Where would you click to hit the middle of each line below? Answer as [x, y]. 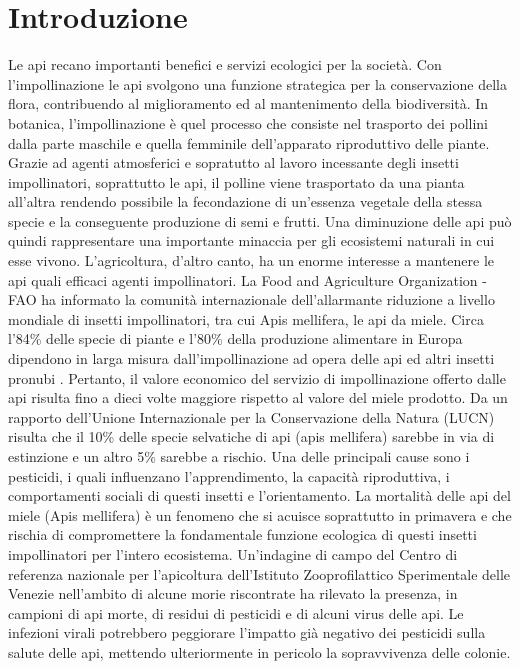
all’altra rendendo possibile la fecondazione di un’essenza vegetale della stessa [245, 201]
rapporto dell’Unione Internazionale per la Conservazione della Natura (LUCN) [251, 416]
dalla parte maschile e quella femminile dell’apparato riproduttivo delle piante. [249, 142]
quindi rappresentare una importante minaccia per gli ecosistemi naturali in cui [251, 240]
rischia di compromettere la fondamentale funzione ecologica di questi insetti [242, 534]
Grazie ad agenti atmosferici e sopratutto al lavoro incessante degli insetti [233, 162]
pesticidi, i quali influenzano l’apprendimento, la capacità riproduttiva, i [229, 475]
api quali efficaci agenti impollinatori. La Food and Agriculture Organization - [247, 279]
